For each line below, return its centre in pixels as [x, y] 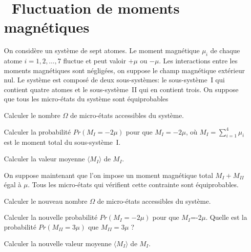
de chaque [225, 50]
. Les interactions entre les [198, 61]
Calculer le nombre [32, 115]
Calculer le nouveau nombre [46, 201]
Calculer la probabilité [37, 131]
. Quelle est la [226, 217]
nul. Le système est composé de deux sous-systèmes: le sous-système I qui [115, 80]
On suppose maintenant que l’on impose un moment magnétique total [109, 175]
